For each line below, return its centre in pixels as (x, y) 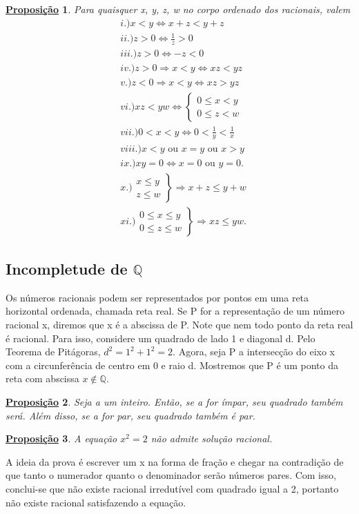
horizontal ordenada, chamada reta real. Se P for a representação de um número (175, 311)
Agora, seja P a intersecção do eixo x (256, 352)
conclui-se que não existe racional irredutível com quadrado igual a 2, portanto (172, 488)
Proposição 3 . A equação (61, 438)
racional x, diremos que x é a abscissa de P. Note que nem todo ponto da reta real (179, 325)
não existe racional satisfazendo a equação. (96, 502)
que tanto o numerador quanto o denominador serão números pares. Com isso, (171, 475)
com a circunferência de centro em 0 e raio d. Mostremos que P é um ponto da (172, 365)
